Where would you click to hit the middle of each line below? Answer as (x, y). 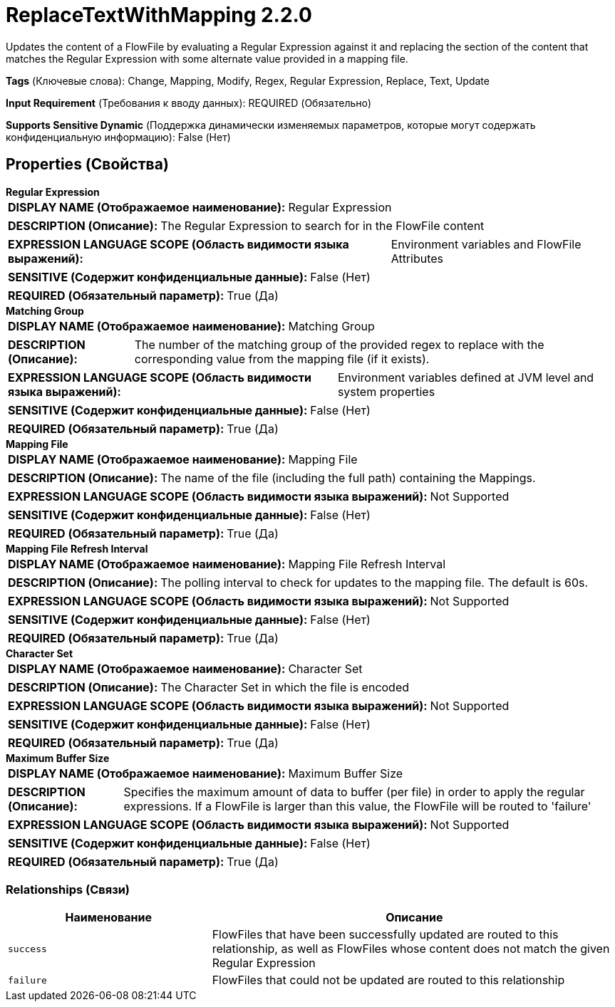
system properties (386, 391)
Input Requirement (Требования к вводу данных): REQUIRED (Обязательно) (189, 103)
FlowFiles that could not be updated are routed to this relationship (388, 980)
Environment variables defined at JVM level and (466, 377)
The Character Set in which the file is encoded (285, 687)
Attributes (417, 258)
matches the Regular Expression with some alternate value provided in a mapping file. (207, 58)
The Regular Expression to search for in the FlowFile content (322, 225)
